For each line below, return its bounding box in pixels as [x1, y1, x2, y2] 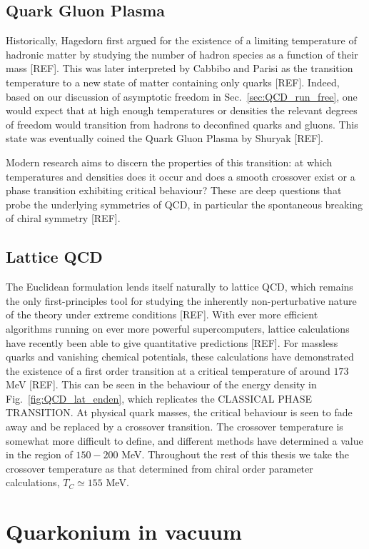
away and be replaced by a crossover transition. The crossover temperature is [6, 419, 343, 434]
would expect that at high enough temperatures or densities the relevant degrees [6, 103, 358, 118]
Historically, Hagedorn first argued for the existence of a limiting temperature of [6, 33, 357, 48]
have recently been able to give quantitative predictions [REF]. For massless [6, 335, 338, 350]
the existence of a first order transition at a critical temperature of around [6, 363, 330, 378]
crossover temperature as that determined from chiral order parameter [6, 460, 313, 475]
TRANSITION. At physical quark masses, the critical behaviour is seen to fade [6, 405, 353, 420]
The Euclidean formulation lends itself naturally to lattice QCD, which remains [6, 279, 353, 294]
